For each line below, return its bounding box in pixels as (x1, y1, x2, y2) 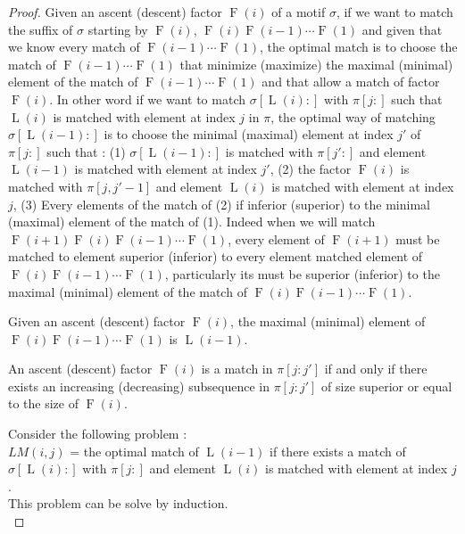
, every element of (228, 229, 325, 248)
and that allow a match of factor (262, 72, 440, 91)
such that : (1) (46, 142, 126, 160)
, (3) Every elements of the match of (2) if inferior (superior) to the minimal (12, 194, 430, 213)
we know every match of (8, 37, 140, 56)
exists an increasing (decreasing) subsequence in (8, 376, 270, 395)
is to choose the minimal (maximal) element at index (104, 125, 394, 144)
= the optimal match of (70, 441, 199, 460)
